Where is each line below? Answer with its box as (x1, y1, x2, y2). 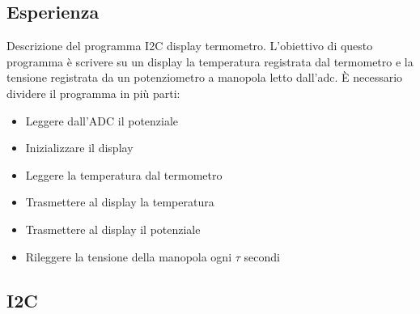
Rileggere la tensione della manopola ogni (25, 248, 232, 265)
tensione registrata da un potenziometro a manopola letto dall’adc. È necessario (6, 69, 403, 86)
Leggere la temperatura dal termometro (25, 166, 223, 183)
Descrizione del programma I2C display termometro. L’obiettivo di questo (6, 37, 373, 54)
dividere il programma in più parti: (6, 84, 180, 101)
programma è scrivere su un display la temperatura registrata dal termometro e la (6, 53, 414, 70)
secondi (244, 248, 280, 265)
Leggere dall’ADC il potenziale (25, 112, 179, 129)
